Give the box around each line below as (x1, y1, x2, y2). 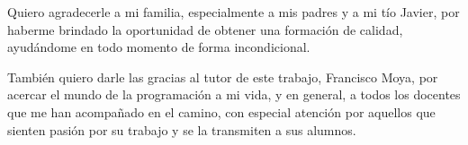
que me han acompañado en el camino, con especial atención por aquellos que (7, 102, 436, 121)
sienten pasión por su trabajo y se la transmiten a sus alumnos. (7, 120, 356, 139)
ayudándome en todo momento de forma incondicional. (7, 38, 310, 56)
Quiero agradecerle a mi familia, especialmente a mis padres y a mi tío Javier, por (7, 3, 460, 21)
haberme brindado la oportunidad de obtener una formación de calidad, (7, 20, 403, 38)
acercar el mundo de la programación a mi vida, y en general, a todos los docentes (7, 85, 461, 104)
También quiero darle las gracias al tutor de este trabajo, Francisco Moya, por (7, 67, 438, 86)
